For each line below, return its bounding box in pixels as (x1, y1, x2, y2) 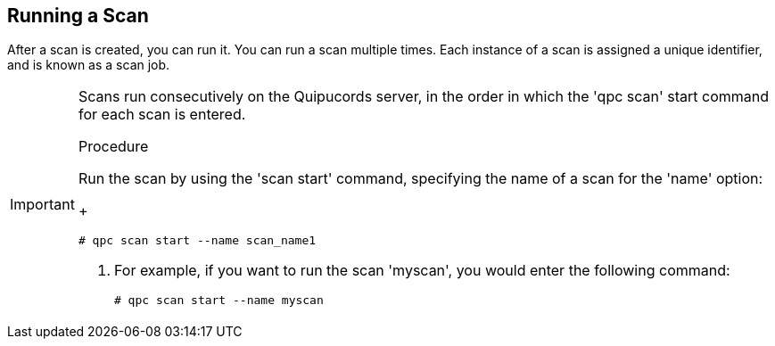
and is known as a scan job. (7, 57, 170, 73)
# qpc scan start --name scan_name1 (78, 234, 317, 248)
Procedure (78, 137, 149, 156)
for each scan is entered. (78, 105, 246, 124)
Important (10, 195, 75, 214)
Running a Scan (7, 4, 149, 27)
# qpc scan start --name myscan (113, 293, 324, 308)
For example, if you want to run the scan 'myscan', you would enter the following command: (113, 261, 730, 280)
